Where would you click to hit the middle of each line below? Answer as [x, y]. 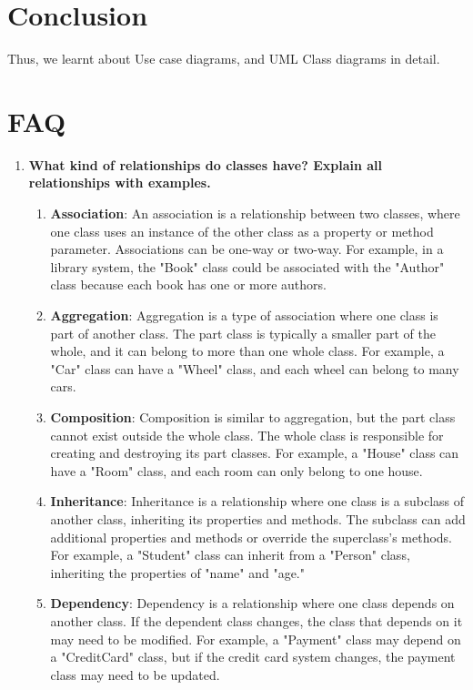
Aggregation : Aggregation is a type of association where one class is [244, 315]
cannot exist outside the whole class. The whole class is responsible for [247, 435]
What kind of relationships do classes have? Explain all [206, 164]
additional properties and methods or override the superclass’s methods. [251, 537]
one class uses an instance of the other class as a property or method [242, 231]
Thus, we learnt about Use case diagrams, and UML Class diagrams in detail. [224, 59]
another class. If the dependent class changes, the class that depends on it [257, 620]
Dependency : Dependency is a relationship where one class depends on [252, 603]
